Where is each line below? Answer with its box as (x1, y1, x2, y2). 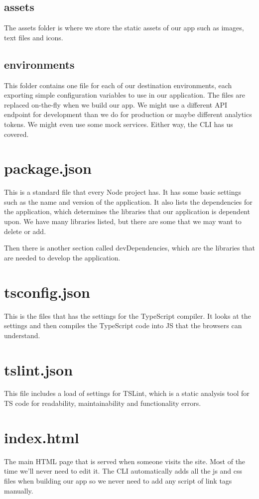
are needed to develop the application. (4, 252, 121, 262)
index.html (4, 427, 79, 447)
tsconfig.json (4, 281, 90, 302)
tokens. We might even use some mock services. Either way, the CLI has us (4, 119, 233, 129)
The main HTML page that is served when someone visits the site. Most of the (4, 456, 246, 466)
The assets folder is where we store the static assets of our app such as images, (4, 22, 244, 33)
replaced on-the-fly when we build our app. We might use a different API (4, 99, 227, 110)
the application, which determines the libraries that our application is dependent (4, 206, 250, 217)
